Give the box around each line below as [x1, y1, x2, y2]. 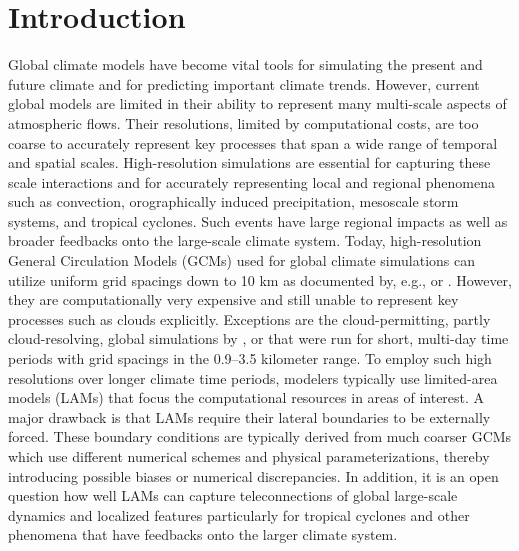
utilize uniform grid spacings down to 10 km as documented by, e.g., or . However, [8, 269, 513, 290]
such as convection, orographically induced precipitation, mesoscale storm [8, 191, 459, 212]
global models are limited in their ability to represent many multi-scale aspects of [8, 93, 507, 114]
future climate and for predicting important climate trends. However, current [8, 73, 480, 94]
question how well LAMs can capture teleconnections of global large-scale [8, 485, 458, 506]
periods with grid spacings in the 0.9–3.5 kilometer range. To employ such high [8, 348, 492, 369]
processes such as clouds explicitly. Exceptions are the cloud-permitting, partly [8, 308, 491, 329]
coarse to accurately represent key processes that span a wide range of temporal [8, 132, 498, 153]
